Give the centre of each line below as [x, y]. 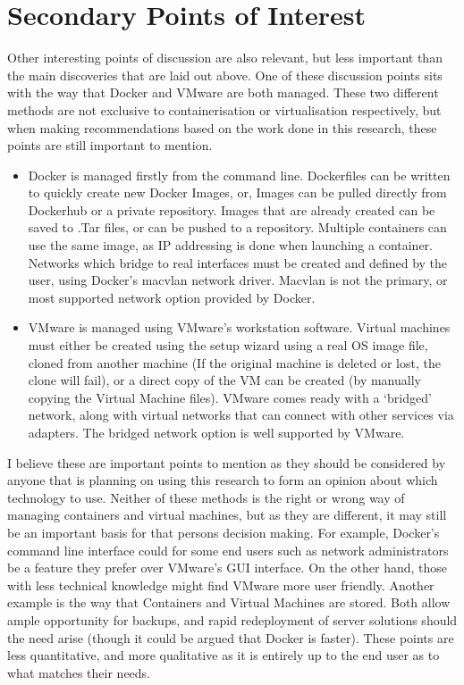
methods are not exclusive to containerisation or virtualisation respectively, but [224, 109]
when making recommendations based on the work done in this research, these [222, 127]
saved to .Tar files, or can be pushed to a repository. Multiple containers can [237, 227]
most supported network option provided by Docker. [172, 297]
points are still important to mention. [110, 145]
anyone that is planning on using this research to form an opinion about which [223, 480]
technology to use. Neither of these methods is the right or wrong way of [206, 497]
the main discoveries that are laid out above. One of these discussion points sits [225, 75]
